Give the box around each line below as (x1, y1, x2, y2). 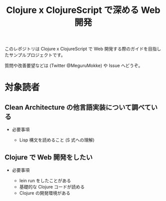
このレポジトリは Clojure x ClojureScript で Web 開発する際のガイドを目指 (4, 46, 157, 52)
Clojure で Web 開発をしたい (4, 153, 93, 161)
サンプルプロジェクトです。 (8, 52, 66, 58)
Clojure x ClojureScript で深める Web (6, 4, 161, 16)
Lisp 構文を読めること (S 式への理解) (19, 137, 95, 143)
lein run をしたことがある (19, 178, 71, 184)
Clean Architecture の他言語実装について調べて (4, 103, 152, 112)
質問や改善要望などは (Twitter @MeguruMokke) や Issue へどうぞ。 (4, 63, 143, 68)
